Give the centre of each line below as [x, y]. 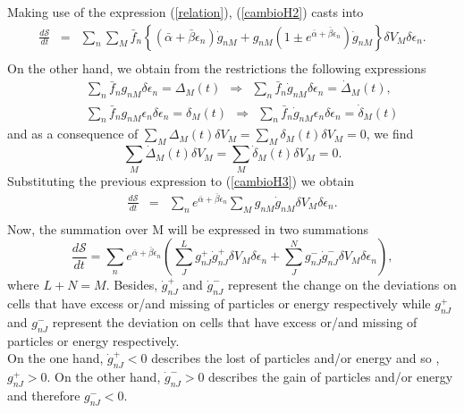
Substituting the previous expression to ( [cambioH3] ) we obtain [181, 180]
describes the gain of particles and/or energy [331, 377]
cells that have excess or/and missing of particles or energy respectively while [219, 303]
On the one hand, [55, 358]
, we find [390, 134]
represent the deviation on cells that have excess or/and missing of [235, 321]
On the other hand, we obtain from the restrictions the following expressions [217, 67]
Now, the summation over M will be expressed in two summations [188, 228]
